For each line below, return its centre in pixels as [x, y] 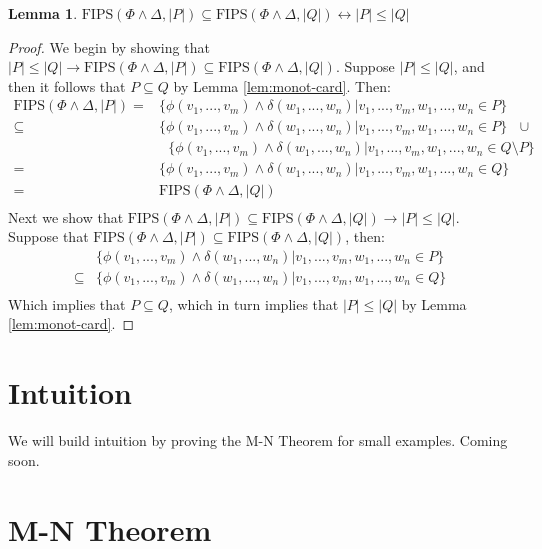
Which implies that [67, 303]
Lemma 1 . [43, 13]
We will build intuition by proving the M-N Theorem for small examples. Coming [258, 440]
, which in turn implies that [253, 303]
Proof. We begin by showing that [109, 46]
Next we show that [66, 216]
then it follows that [67, 85]
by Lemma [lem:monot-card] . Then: [282, 85]
